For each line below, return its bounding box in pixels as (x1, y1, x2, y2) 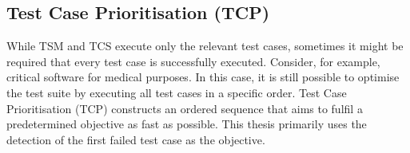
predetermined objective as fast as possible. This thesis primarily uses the (6, 116, 367, 132)
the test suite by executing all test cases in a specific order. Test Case (6, 84, 347, 100)
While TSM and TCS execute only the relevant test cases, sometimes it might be (6, 37, 404, 54)
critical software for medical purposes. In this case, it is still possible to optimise (6, 69, 400, 85)
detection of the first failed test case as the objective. (6, 131, 265, 147)
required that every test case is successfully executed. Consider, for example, (6, 53, 380, 69)
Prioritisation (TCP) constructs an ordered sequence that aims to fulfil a (6, 100, 363, 116)
